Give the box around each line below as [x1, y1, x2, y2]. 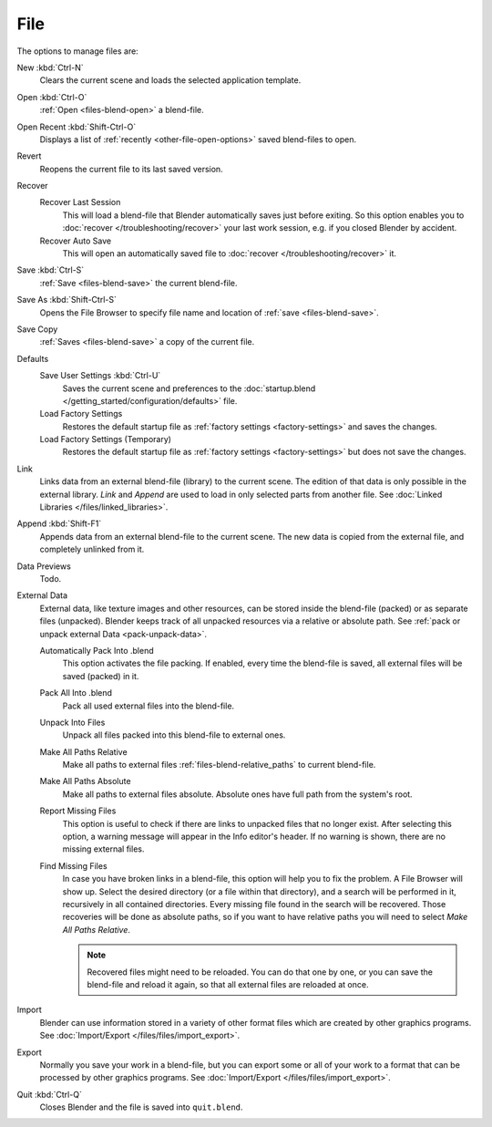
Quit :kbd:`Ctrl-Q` [16, 1089, 82, 1100]
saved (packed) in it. [62, 670, 139, 681]
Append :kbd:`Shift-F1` [16, 518, 102, 529]
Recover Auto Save [39, 235, 112, 246]
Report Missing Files [39, 805, 117, 816]
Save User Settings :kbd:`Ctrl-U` [39, 370, 161, 381]
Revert [16, 150, 42, 161]
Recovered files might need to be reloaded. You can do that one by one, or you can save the [87, 967, 433, 977]
